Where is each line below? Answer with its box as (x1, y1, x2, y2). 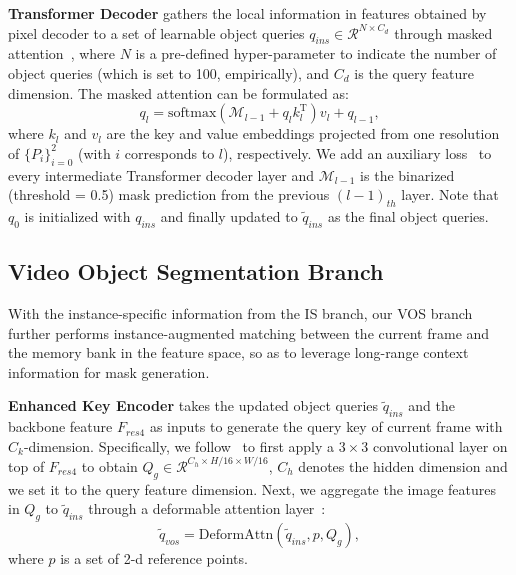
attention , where (8, 43, 115, 64)
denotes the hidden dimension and (298, 455, 508, 476)
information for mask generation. (8, 361, 210, 382)
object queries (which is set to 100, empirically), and (8, 62, 330, 83)
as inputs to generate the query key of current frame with (149, 416, 503, 437)
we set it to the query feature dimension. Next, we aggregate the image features (8, 478, 496, 499)
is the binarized (360, 164, 455, 185)
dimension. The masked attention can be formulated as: (8, 82, 349, 103)
